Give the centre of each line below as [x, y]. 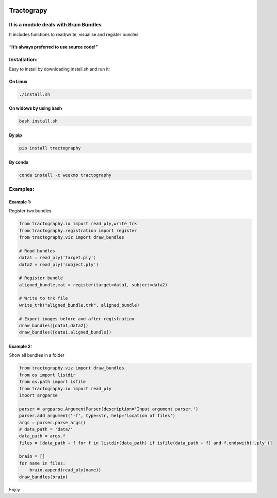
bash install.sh [39, 121]
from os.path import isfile [52, 382]
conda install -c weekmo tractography [65, 175]
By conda [19, 162]
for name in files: [42, 463]
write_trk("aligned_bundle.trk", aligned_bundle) [79, 305]
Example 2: [21, 346]
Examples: [22, 189]
